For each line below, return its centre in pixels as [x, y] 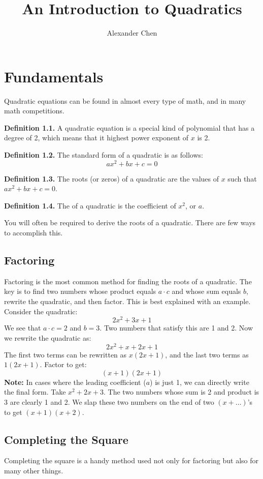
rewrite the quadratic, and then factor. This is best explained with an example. [127, 301]
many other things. [34, 470]
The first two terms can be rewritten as [65, 354]
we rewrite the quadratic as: [48, 337]
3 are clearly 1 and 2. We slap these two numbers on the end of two [109, 401]
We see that [23, 328]
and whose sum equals [206, 291]
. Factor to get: [63, 364]
